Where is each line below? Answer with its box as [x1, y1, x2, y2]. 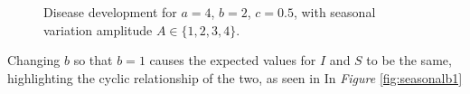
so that [73, 51, 113, 70]
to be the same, [366, 51, 452, 70]
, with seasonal [293, 3, 376, 21]
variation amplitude [43, 20, 153, 39]
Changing [7, 51, 61, 70]
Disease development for [43, 3, 177, 21]
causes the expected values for [149, 51, 316, 70]
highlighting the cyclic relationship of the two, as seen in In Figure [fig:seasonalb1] [7, 68, 463, 87]
